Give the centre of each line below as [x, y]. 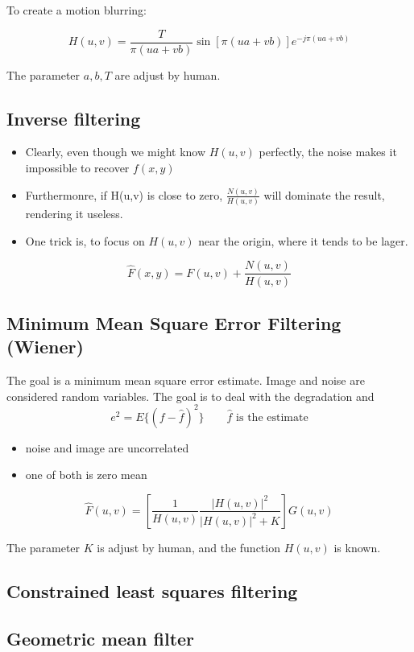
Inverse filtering [74, 118]
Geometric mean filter [101, 638]
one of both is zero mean [86, 475]
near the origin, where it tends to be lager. [303, 240]
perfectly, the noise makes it [328, 152]
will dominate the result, [324, 194]
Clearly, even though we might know [116, 152]
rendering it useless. [74, 214]
